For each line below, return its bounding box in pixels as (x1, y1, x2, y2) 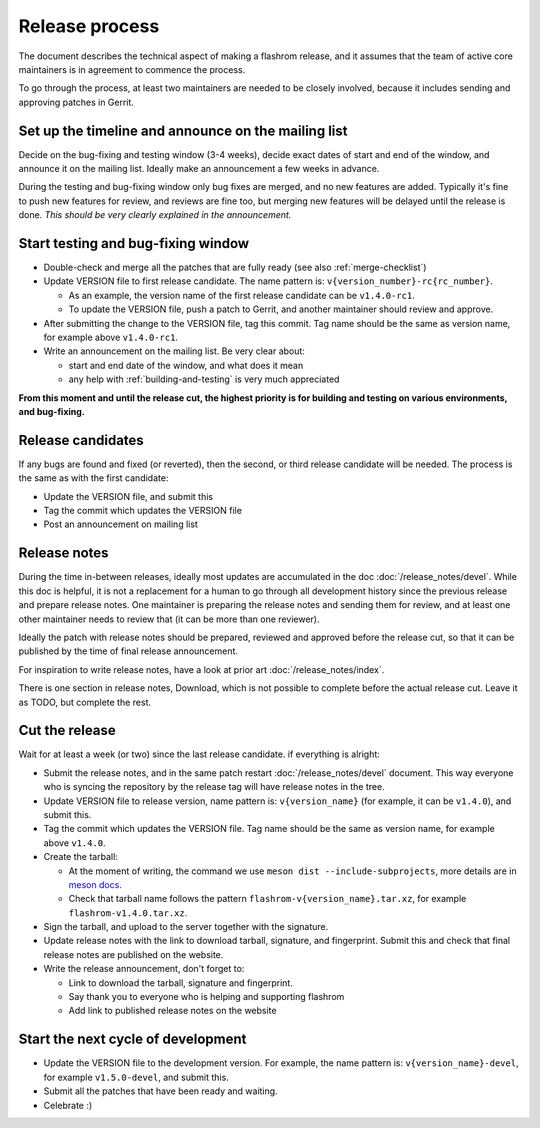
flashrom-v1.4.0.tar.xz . (68, 906, 188, 919)
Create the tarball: (43, 851, 119, 863)
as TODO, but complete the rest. (18, 696, 152, 708)
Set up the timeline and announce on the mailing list (18, 122, 348, 139)
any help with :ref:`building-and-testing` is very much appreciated (68, 373, 340, 385)
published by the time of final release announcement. (18, 645, 239, 657)
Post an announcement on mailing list (43, 518, 199, 530)
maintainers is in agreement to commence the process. (18, 63, 246, 75)
